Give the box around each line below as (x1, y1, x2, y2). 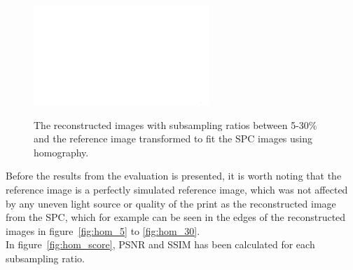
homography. (34, 144, 89, 159)
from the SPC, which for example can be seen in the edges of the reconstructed (6, 210, 346, 224)
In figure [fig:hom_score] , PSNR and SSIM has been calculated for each (6, 237, 315, 252)
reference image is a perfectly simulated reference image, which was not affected (6, 182, 348, 196)
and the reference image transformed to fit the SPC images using (34, 131, 313, 146)
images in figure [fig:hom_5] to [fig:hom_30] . (6, 223, 200, 238)
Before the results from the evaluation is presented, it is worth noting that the (6, 168, 342, 183)
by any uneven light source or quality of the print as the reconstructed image (6, 196, 336, 210)
